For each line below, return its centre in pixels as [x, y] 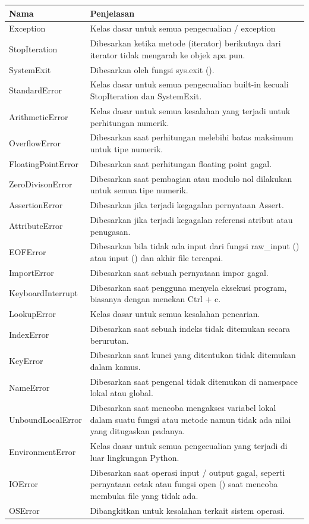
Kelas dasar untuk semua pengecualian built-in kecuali [189, 84]
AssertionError [36, 205]
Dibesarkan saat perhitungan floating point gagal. [181, 163]
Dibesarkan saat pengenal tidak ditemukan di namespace [194, 381]
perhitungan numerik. [130, 122]
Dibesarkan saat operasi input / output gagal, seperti [187, 472]
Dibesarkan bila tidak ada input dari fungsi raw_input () [195, 246]
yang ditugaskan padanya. [138, 431]
